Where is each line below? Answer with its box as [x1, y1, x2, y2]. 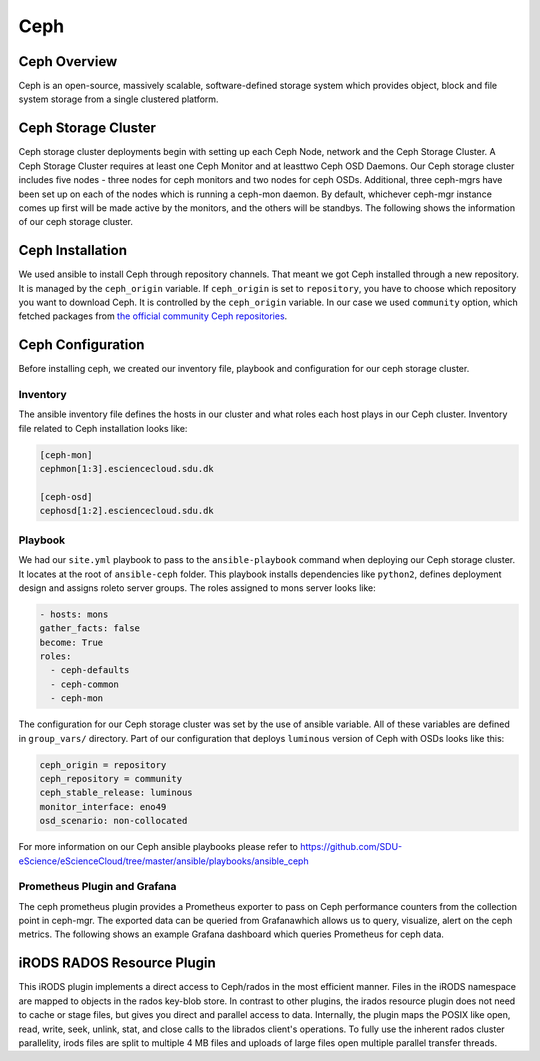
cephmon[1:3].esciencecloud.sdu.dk [39, 463, 214, 475]
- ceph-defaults [50, 665, 130, 676]
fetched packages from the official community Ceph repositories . [18, 310, 288, 322]
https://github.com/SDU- [300, 841, 403, 853]
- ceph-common [50, 678, 120, 690]
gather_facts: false [39, 623, 140, 634]
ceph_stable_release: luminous [39, 787, 194, 799]
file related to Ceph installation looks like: [18, 422, 188, 434]
